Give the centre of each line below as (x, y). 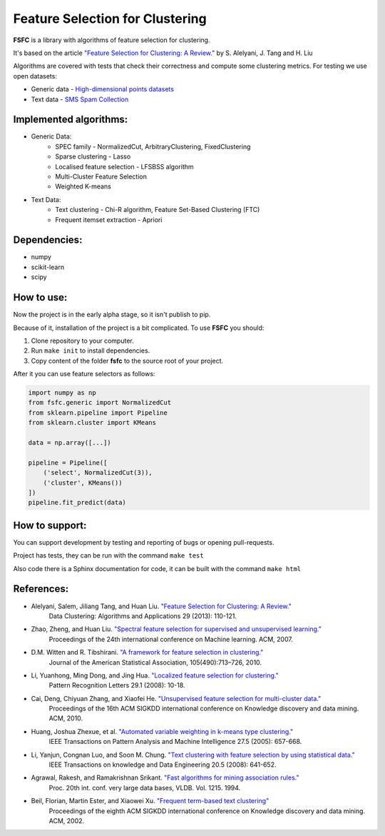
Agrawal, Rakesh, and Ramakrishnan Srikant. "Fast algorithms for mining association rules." (165, 777)
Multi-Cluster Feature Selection (101, 176)
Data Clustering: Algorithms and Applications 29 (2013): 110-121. (143, 616)
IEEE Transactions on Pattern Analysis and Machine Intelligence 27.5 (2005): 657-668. (175, 742)
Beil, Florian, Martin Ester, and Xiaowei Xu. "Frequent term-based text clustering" (150, 801)
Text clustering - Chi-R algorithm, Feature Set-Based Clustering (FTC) (158, 210)
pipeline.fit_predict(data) (77, 503)
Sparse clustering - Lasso (93, 156)
